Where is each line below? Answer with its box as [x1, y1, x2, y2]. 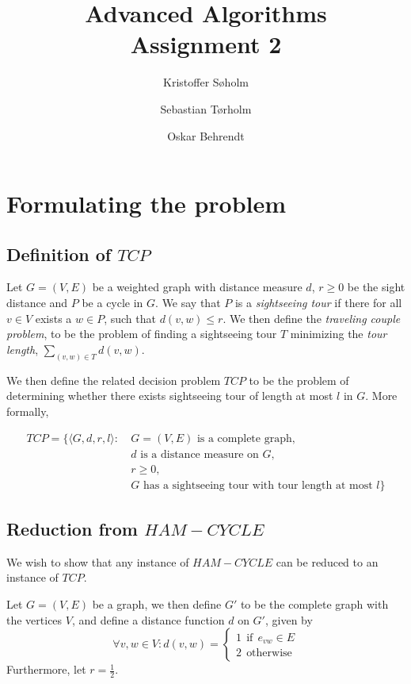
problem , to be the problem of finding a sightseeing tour [6, 325, 277, 342]
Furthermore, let [6, 661, 86, 678]
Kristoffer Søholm [163, 74, 249, 90]
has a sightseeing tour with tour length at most [143, 479, 373, 491]
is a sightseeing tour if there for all [234, 294, 402, 311]
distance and [6, 294, 68, 311]
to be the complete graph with [240, 596, 389, 613]
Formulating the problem [6, 187, 287, 220]
